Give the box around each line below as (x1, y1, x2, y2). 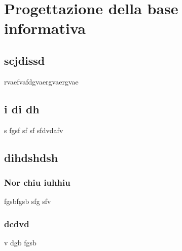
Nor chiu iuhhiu (4, 176, 70, 188)
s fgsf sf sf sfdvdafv (4, 124, 63, 135)
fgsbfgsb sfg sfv (4, 196, 51, 206)
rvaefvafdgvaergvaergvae (4, 76, 79, 87)
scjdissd (4, 52, 45, 68)
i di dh (4, 101, 40, 116)
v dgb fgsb (4, 237, 37, 247)
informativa (4, 18, 86, 38)
